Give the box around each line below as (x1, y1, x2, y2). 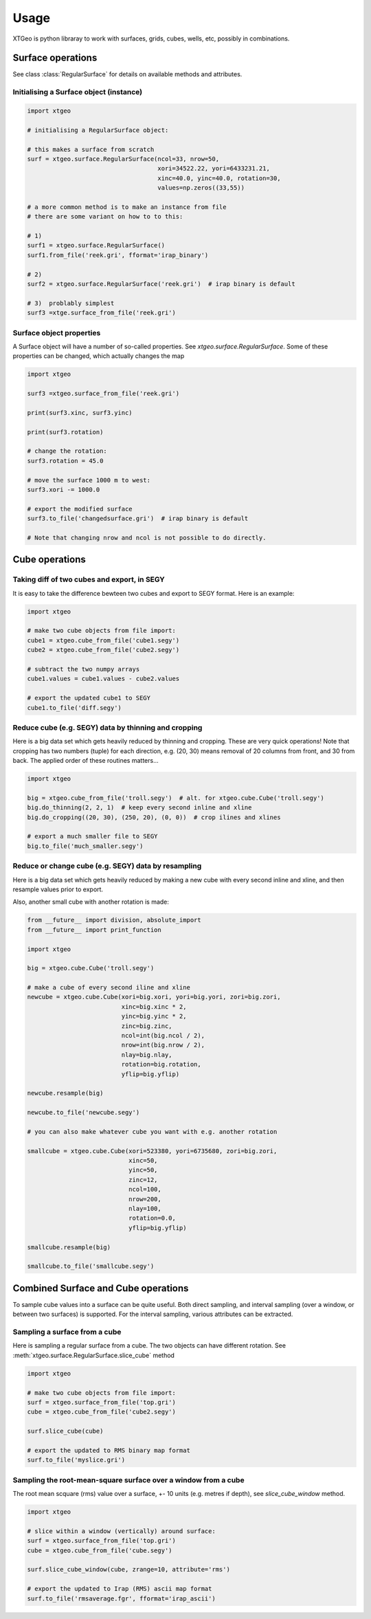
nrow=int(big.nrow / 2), (121, 1041, 205, 1049)
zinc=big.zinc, (121, 1022, 172, 1030)
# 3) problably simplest (27, 299, 115, 307)
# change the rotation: (27, 447, 108, 455)
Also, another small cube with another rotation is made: (12, 897, 170, 906)
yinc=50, (128, 1166, 158, 1174)
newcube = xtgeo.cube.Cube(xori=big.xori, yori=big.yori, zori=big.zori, (27, 993, 281, 1001)
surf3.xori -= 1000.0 (27, 486, 100, 493)
